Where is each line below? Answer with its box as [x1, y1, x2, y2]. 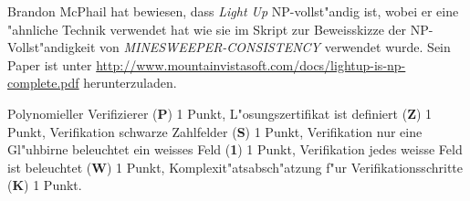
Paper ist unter [7, 55, 92, 74]
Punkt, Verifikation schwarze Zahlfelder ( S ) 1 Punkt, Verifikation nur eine [7, 122, 423, 141]
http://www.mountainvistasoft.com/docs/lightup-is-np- [96, 55, 406, 74]
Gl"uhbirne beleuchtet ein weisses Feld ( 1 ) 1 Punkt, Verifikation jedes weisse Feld [7, 140, 463, 159]
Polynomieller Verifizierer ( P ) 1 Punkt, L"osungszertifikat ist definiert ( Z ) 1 [7, 103, 433, 122]
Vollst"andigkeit [7, 37, 96, 57]
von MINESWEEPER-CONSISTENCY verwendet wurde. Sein [99, 37, 451, 57]
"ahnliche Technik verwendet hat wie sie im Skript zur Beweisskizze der [7, 19, 407, 38]
